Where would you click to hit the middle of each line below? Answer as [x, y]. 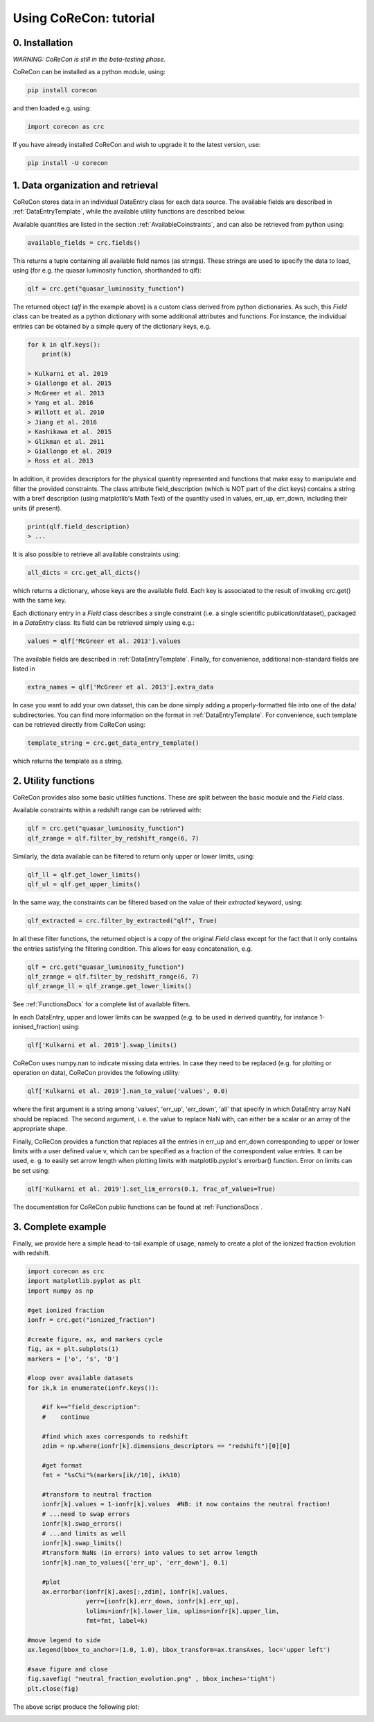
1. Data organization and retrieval [86, 185]
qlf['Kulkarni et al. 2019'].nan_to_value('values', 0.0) [128, 1091]
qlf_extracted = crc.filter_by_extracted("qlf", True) [122, 921]
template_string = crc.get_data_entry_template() [113, 743]
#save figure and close [68, 1669]
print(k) [57, 354]
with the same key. [39, 601]
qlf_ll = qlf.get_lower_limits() [84, 875]
